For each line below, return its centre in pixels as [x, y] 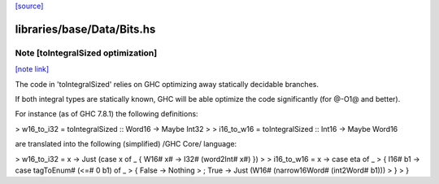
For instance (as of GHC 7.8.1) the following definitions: [106, 114]
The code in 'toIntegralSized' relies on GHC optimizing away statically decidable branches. [167, 84]
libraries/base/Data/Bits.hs [85, 29]
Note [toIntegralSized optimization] [86, 53]
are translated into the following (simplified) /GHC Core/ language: [126, 144]
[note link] [32, 69]
